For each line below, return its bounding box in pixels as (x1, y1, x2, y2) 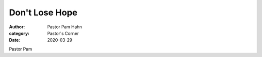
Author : (9, 24, 25, 30)
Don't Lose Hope (9, 7, 78, 18)
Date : (9, 37, 20, 43)
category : (9, 30, 30, 36)
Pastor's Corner (47, 30, 79, 36)
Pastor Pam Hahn (47, 24, 82, 30)
